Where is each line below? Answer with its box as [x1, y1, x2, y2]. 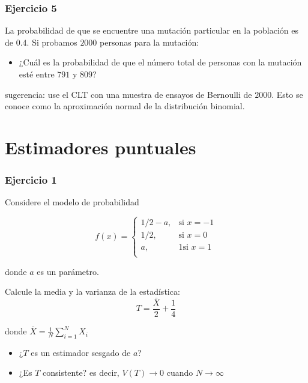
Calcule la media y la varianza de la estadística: [5, 285, 180, 298]
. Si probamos [26, 35, 77, 48]
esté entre [19, 68, 55, 80]
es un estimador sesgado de [31, 346, 131, 358]
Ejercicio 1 [5, 172, 57, 187]
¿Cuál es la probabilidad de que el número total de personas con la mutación [19, 56, 302, 68]
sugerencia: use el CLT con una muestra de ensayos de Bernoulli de [5, 88, 252, 100]
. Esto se [271, 88, 303, 100]
